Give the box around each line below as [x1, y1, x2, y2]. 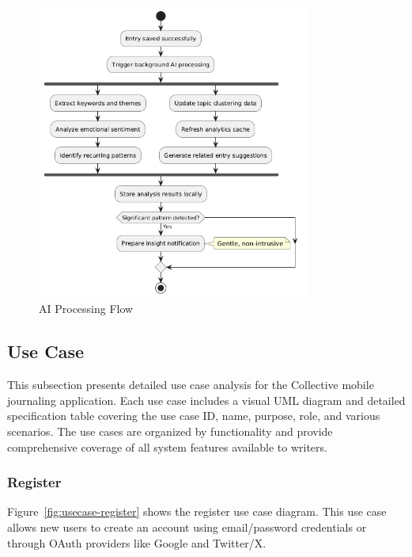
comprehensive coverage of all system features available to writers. [7, 438, 327, 455]
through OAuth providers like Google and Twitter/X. [7, 534, 266, 551]
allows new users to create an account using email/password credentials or [7, 518, 367, 535]
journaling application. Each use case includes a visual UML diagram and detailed [7, 391, 406, 408]
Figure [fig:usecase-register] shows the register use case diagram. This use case [7, 503, 387, 520]
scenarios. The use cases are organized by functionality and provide [7, 422, 333, 439]
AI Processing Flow [39, 300, 134, 317]
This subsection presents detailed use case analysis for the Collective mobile [7, 376, 374, 393]
